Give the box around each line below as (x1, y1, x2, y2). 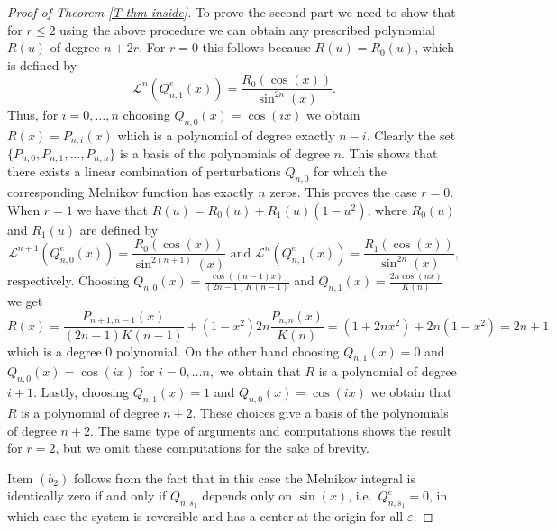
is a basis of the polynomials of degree (119, 144, 330, 163)
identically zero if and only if (7, 486, 167, 505)
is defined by (7, 55, 77, 74)
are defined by (79, 220, 159, 238)
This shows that (349, 144, 438, 163)
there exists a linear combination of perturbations (7, 162, 281, 181)
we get (7, 292, 43, 310)
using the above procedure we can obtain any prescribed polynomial (59, 20, 435, 39)
